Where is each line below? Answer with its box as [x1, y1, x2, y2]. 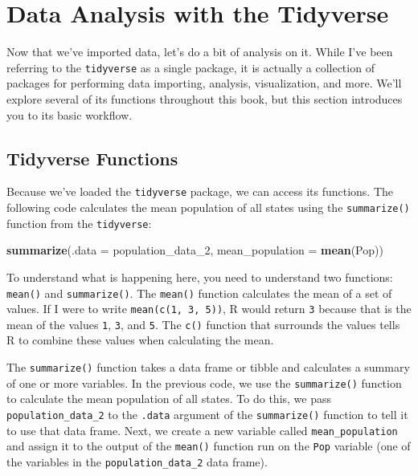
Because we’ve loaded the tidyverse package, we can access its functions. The [6, 183, 394, 200]
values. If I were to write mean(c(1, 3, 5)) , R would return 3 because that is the [6, 300, 412, 317]
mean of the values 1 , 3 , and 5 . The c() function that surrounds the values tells [6, 315, 400, 332]
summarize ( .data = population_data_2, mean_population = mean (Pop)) [6, 242, 383, 258]
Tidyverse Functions [6, 145, 178, 170]
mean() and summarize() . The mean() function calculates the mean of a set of [6, 284, 392, 301]
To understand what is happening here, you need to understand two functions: [6, 268, 393, 285]
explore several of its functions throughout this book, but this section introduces [6, 90, 403, 107]
